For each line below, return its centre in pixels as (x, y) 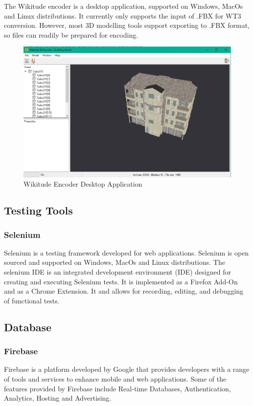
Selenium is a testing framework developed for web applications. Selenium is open (126, 252)
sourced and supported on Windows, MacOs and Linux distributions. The (115, 262)
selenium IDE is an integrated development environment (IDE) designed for (117, 272)
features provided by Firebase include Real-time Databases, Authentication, (117, 388)
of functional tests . (32, 300)
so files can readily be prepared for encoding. (71, 34)
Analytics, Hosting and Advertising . (58, 398)
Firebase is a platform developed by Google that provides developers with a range (127, 369)
